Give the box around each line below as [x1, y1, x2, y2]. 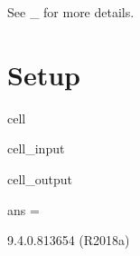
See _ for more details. [7, 3, 135, 21]
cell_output [7, 169, 72, 188]
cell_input [7, 139, 65, 158]
